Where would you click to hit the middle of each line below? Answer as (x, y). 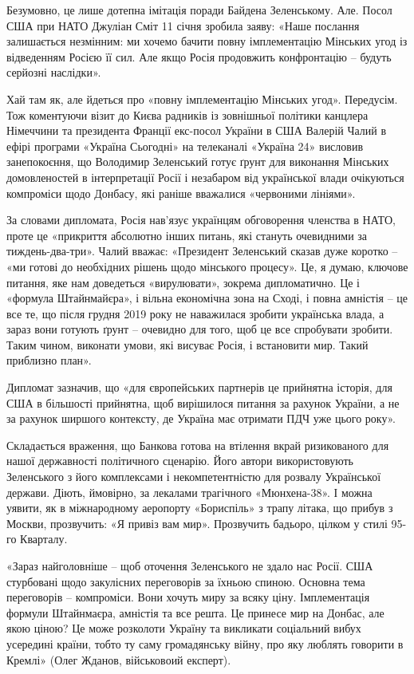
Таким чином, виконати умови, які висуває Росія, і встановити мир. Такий (187, 344)
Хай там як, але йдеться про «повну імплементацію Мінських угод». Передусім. (202, 99)
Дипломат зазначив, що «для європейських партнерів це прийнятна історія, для (199, 387)
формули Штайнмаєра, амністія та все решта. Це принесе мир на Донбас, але (195, 612)
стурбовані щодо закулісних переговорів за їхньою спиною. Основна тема (186, 581)
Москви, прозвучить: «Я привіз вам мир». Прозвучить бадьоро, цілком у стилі (197, 523)
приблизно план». (49, 360)
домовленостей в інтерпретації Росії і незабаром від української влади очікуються (205, 177)
